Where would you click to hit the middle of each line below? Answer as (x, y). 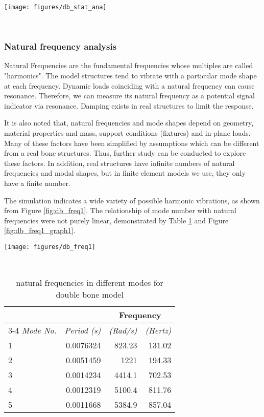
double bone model (90, 295)
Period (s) (83, 330)
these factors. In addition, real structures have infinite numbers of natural (119, 163)
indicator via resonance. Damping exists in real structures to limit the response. (129, 105)
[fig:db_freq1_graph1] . (40, 230)
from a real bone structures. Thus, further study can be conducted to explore (125, 153)
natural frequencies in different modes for (90, 283)
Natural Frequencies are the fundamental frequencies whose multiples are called (129, 65)
